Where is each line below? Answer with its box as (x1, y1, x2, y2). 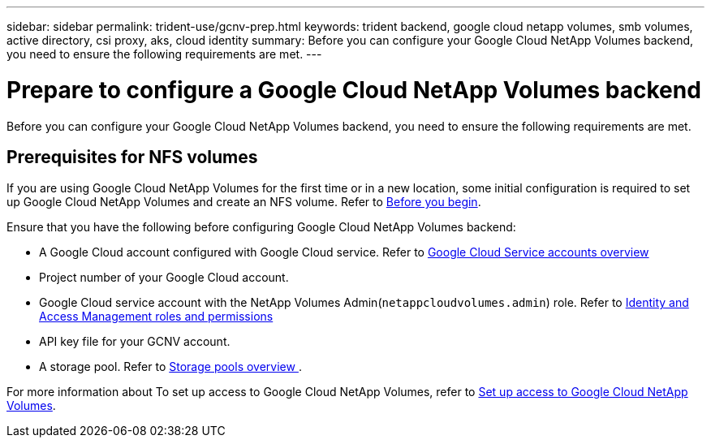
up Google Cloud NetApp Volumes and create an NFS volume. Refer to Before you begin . (6, 195, 481, 209)
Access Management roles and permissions (39, 309, 274, 324)
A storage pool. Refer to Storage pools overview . (39, 360, 302, 374)
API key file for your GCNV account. (39, 334, 231, 349)
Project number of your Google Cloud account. (39, 270, 289, 285)
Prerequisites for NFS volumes (6, 146, 258, 167)
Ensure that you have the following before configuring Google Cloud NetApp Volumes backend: (6, 220, 516, 235)
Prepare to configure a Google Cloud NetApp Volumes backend (6, 75, 701, 104)
